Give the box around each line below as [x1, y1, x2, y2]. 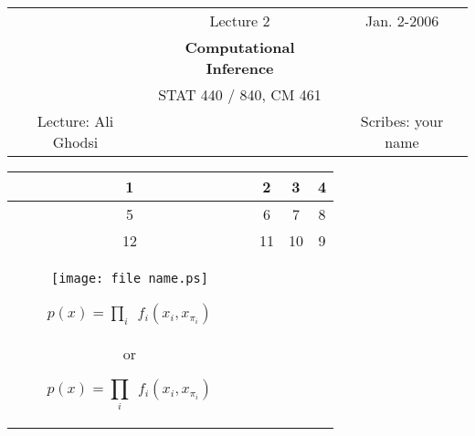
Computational [185, 36, 295, 57]
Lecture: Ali [37, 110, 114, 131]
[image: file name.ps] [51, 271, 208, 285]
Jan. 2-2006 [364, 10, 439, 31]
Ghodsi [52, 131, 99, 152]
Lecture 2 [209, 10, 270, 31]
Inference [206, 57, 274, 78]
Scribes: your [360, 110, 444, 131]
